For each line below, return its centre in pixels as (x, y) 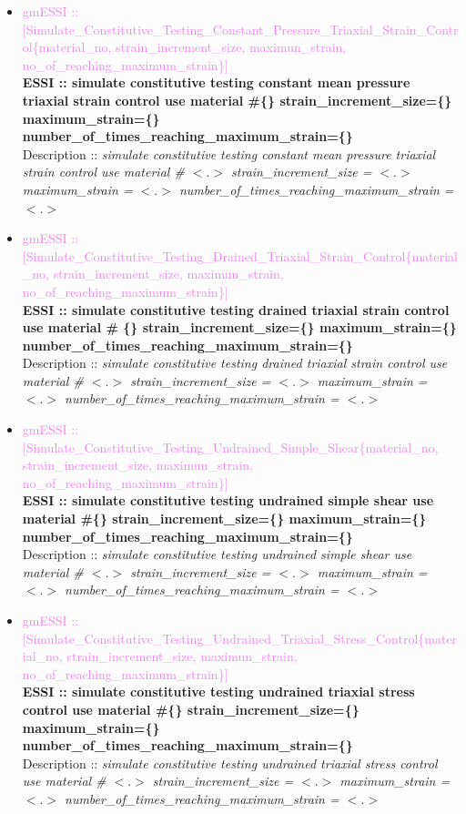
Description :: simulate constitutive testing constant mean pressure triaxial (229, 153)
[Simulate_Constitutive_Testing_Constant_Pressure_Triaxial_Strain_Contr (240, 29)
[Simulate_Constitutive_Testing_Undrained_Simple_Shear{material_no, (230, 447)
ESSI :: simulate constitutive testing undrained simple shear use (228, 500)
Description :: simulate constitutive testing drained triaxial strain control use (235, 363)
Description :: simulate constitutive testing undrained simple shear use (217, 554)
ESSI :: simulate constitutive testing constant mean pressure (216, 82)
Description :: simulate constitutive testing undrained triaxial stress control (230, 763)
